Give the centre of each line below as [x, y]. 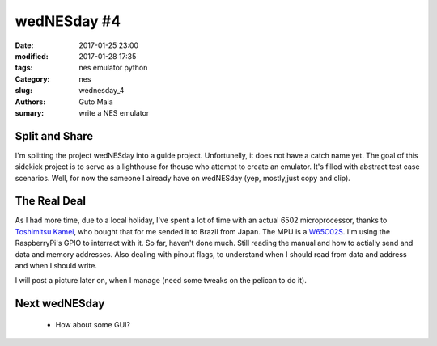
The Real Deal [51, 201]
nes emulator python [113, 68]
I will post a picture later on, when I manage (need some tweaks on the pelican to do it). [161, 281]
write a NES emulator [114, 112]
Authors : [30, 102]
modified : [32, 56]
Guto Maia [96, 102]
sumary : [30, 112]
